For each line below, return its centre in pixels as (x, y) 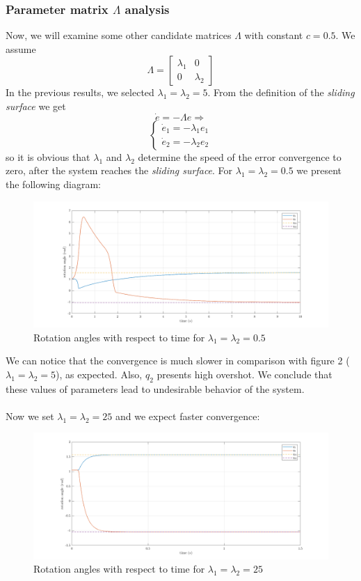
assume (21, 48)
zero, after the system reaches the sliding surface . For (119, 170)
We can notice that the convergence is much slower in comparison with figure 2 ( (178, 361)
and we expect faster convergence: (188, 416)
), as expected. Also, (99, 374)
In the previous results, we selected (80, 92)
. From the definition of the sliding (281, 92)
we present (319, 170)
